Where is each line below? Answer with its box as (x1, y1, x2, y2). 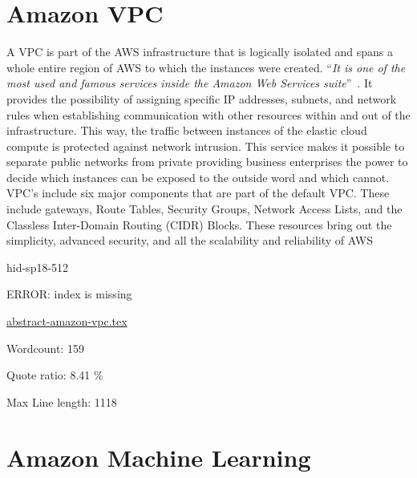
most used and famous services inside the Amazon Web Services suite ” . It (6, 75, 373, 91)
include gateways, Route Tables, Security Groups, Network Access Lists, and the (6, 201, 403, 217)
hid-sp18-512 (6, 258, 69, 275)
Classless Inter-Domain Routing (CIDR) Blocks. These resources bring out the (6, 216, 392, 233)
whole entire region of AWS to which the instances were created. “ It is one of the (6, 59, 406, 75)
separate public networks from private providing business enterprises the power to (6, 153, 408, 170)
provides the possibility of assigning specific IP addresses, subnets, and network (6, 90, 397, 107)
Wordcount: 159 (6, 339, 84, 356)
